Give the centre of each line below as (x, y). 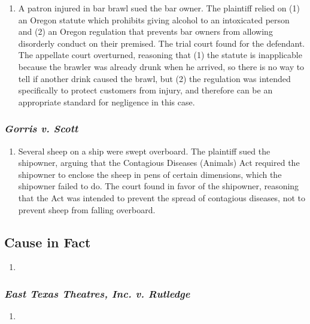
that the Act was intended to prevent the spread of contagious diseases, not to (162, 197)
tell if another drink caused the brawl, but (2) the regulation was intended (154, 78)
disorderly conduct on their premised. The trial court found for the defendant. (162, 43)
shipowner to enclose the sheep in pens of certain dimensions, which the (150, 174)
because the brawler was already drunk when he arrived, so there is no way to (161, 66)
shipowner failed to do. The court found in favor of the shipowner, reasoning (159, 186)
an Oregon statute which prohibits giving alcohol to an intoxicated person (154, 19)
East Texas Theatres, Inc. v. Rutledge (97, 293)
